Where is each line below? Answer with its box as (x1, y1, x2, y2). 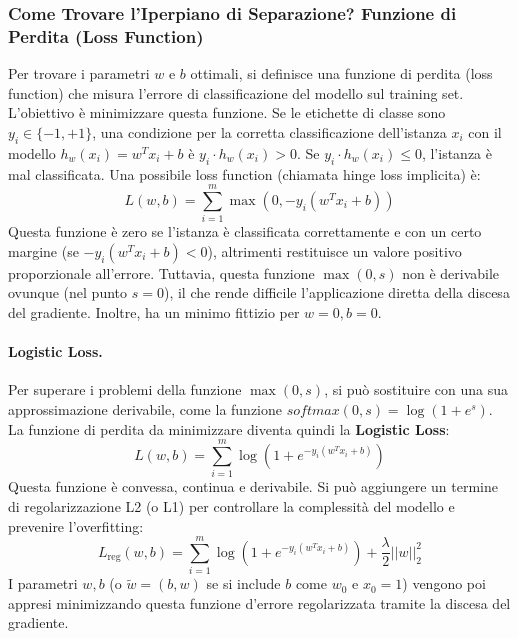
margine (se (8, 240, 79, 261)
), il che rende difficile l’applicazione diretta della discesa (163, 282, 510, 303)
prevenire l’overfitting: (8, 515, 144, 536)
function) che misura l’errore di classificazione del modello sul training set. (8, 82, 464, 103)
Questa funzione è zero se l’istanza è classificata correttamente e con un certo (8, 221, 482, 242)
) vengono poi (402, 573, 486, 594)
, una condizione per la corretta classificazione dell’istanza (92, 121, 447, 142)
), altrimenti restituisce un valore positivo (207, 240, 462, 261)
